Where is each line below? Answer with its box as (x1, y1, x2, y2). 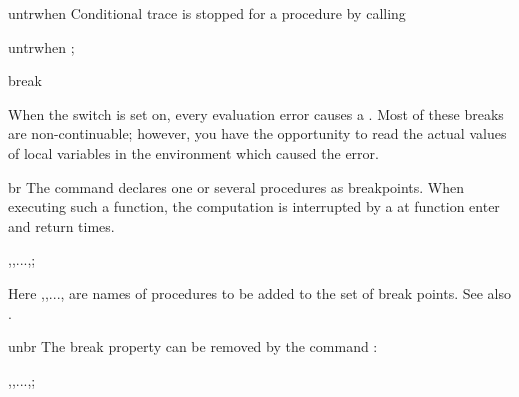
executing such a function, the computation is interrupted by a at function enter (8, 196, 500, 217)
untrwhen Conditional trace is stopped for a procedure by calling (8, 3, 406, 23)
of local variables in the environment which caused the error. (8, 142, 379, 163)
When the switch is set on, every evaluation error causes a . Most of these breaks (8, 103, 504, 124)
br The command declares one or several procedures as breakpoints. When (8, 176, 465, 197)
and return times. (8, 215, 115, 236)
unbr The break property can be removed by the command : (8, 336, 378, 357)
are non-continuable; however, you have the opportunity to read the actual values (8, 123, 507, 144)
